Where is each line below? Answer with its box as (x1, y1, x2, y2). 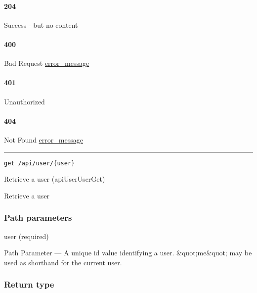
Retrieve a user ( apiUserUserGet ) (4, 174, 105, 184)
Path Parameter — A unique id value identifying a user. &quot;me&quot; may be (4, 247, 252, 258)
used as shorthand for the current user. (4, 257, 122, 267)
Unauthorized (4, 96, 45, 106)
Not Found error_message (4, 134, 83, 145)
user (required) (4, 231, 49, 241)
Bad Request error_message (4, 58, 89, 68)
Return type (4, 278, 54, 291)
